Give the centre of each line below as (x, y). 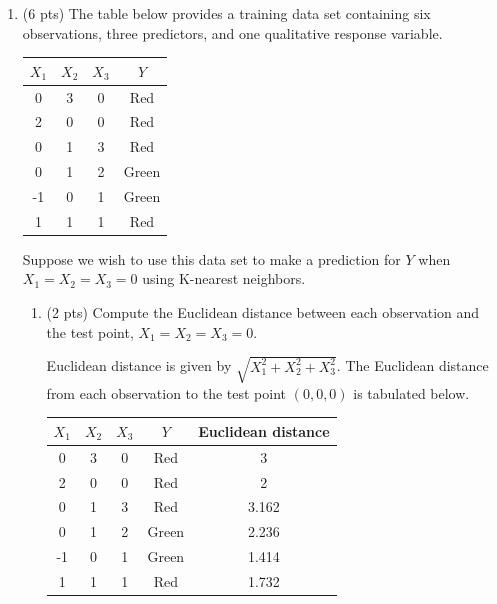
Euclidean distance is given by (139, 365)
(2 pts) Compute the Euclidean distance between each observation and (263, 312)
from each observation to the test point (166, 392)
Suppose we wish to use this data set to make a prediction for (211, 258)
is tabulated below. (411, 392)
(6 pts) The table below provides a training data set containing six (226, 13)
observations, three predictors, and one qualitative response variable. (232, 32)
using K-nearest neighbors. (224, 278)
